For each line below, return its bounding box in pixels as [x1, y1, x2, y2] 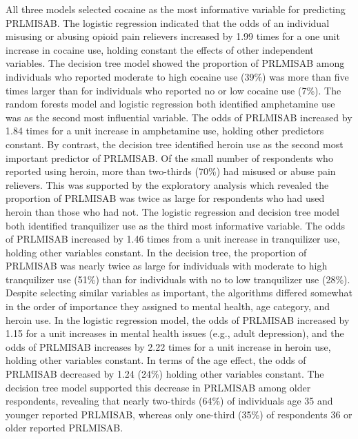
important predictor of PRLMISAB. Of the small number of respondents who [6, 150, 333, 165]
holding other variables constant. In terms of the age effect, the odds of [6, 353, 306, 367]
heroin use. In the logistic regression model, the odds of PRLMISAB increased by [6, 312, 350, 327]
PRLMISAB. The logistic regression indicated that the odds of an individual [6, 15, 330, 30]
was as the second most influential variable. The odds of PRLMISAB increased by [6, 110, 352, 124]
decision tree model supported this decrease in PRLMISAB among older [6, 380, 311, 394]
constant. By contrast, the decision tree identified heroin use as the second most [6, 136, 344, 151]
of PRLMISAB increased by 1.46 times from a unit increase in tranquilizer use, [6, 232, 340, 246]
